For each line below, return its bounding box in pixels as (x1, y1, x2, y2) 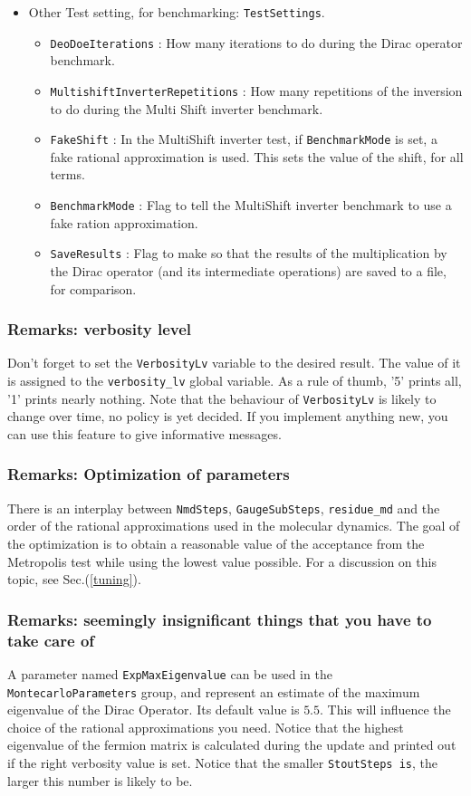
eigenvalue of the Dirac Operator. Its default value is (7, 700, 300, 719)
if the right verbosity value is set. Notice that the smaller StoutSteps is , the (7, 753, 437, 772)
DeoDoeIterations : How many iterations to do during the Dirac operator (50, 33, 463, 52)
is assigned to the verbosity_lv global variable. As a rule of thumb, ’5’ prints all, (7, 370, 462, 389)
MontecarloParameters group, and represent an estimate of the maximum (7, 682, 420, 701)
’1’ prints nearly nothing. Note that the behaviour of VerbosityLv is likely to (7, 388, 437, 408)
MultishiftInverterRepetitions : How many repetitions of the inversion (50, 81, 463, 100)
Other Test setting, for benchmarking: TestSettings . (28, 3, 325, 21)
